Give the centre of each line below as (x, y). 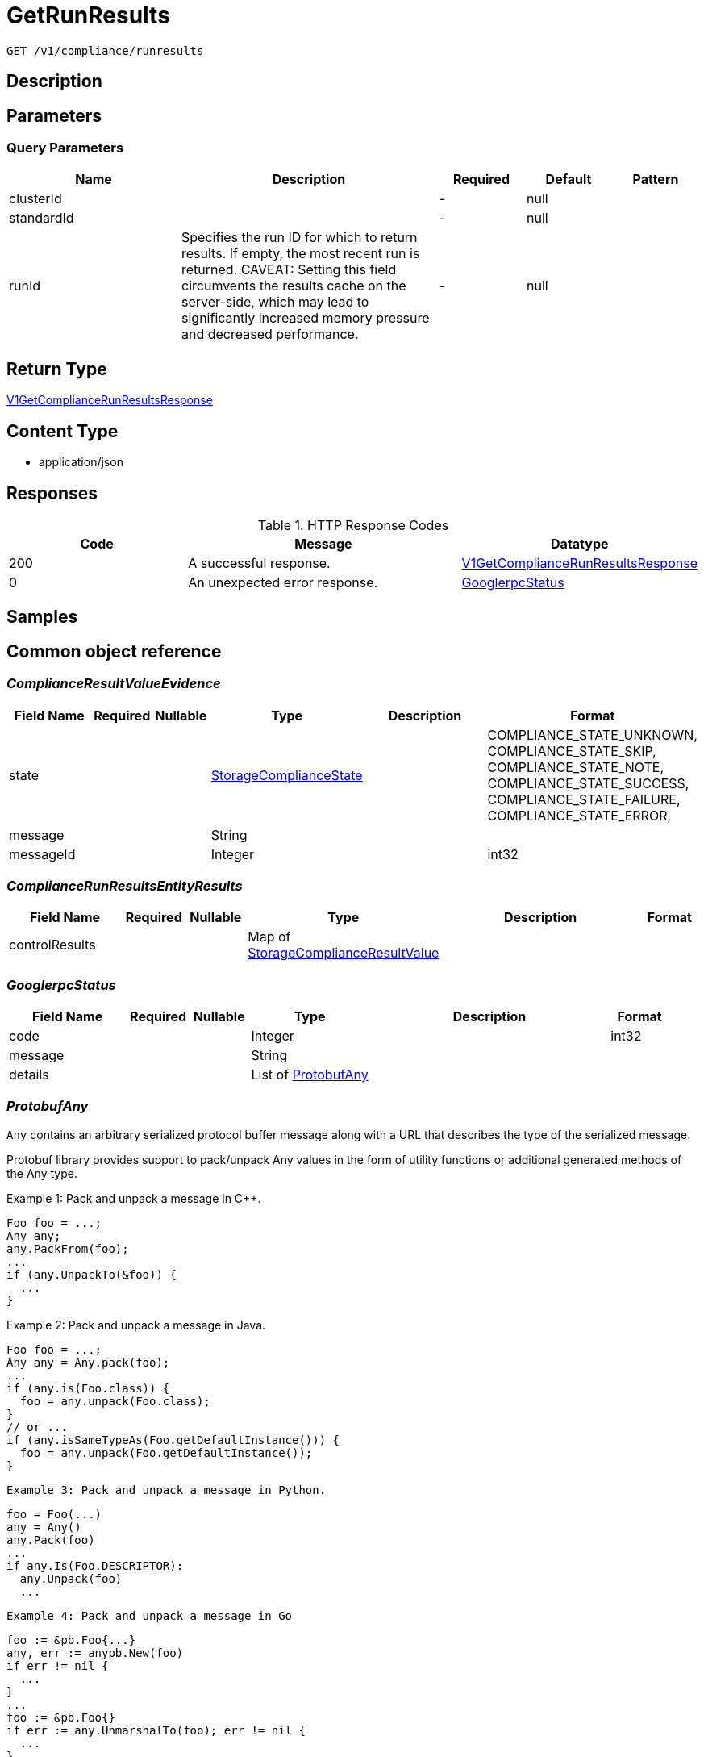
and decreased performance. (270, 334)
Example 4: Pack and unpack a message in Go (150, 1615)
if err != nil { (58, 1665)
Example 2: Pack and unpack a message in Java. (136, 1325)
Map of (269, 937)
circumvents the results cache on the (294, 286)
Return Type (57, 369)
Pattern (656, 179)
